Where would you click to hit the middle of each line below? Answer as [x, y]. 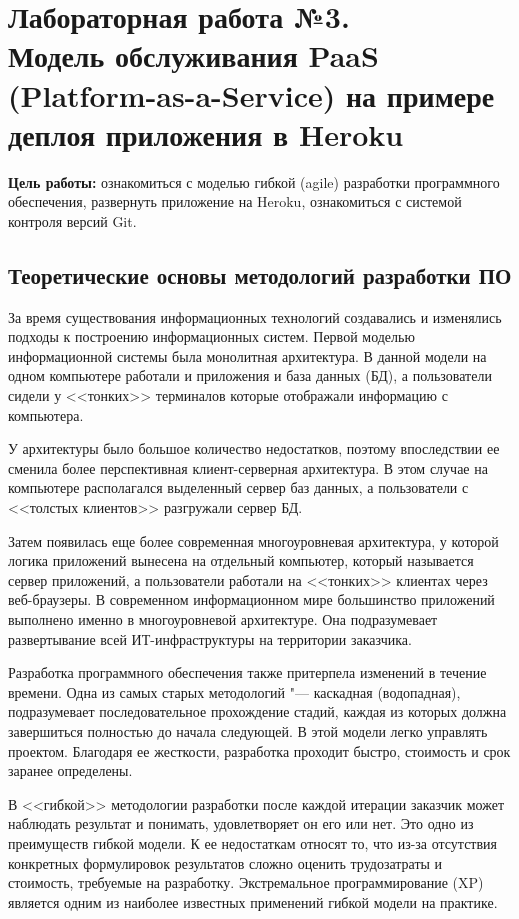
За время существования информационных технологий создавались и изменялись [255, 316]
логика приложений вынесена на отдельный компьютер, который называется [241, 560]
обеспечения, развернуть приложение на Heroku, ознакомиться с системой [235, 201]
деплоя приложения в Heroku [206, 133]
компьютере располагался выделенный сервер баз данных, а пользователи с [238, 487]
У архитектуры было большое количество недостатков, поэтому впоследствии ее [254, 448]
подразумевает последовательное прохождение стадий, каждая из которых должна [257, 711]
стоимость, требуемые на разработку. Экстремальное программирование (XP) [246, 882]
